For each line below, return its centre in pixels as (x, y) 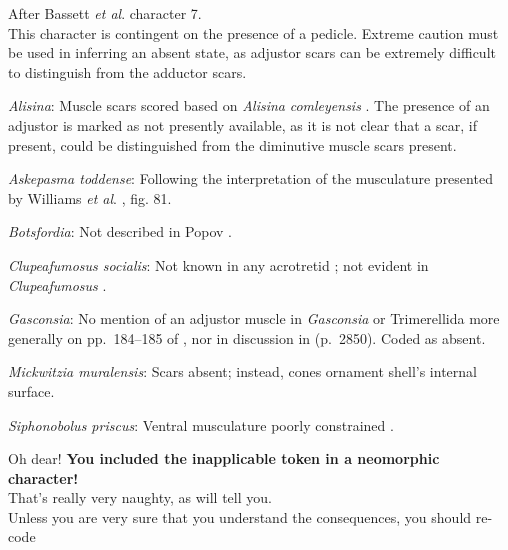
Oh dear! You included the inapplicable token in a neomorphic (224, 458)
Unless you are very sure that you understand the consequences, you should (240, 516)
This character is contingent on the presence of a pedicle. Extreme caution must (253, 32)
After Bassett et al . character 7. (105, 13)
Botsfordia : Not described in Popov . (120, 231)
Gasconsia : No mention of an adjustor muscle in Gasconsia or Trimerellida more (254, 318)
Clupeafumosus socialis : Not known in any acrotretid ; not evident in (218, 264)
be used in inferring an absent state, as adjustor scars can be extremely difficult (252, 52)
